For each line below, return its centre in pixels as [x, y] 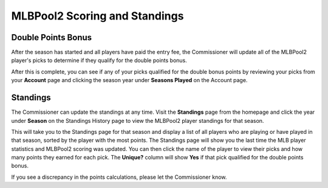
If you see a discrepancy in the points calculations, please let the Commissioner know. [119, 177]
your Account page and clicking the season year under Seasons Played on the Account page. [129, 80]
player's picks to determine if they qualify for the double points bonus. [99, 60]
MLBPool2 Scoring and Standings [97, 16]
